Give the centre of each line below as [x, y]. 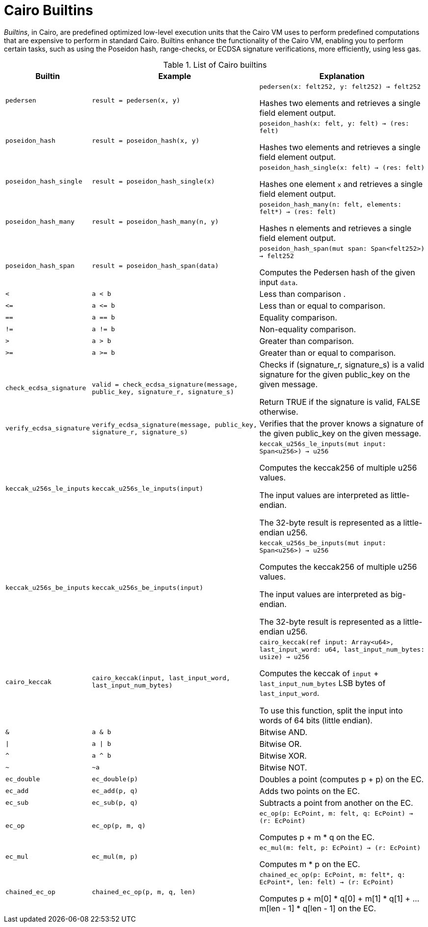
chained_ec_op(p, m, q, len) [144, 892]
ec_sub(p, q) [115, 803]
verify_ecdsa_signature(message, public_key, [174, 424]
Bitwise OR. [281, 744]
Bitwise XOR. [283, 755]
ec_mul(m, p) [115, 856]
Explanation [342, 76]
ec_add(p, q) [115, 791]
